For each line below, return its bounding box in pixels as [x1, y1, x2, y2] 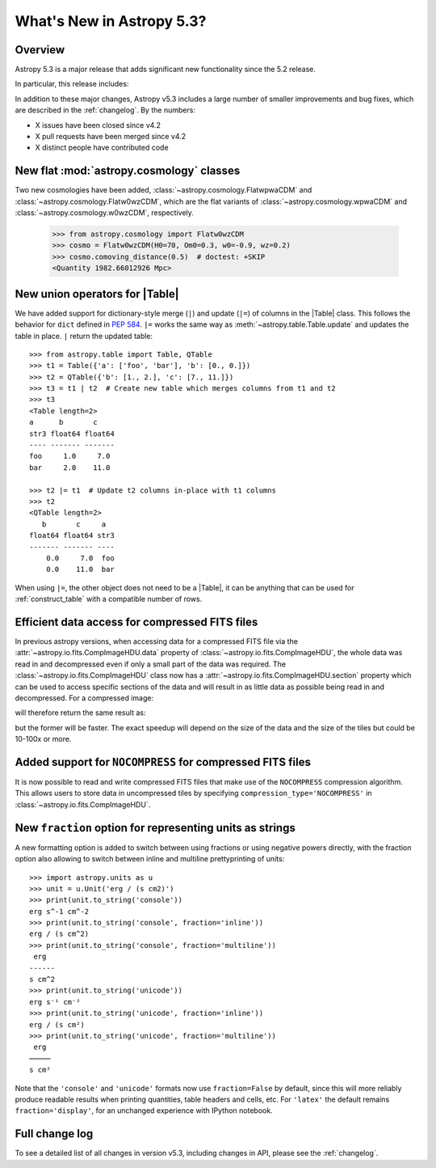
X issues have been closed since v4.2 [35, 120, 161, 129]
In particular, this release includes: [15, 79, 129, 89]
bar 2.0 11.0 [29, 463, 111, 472]
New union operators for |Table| [15, 287, 179, 301]
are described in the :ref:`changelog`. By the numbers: [15, 105, 195, 115]
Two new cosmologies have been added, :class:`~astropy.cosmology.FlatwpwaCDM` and [15, 185, 312, 195]
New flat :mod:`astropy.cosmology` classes [15, 164, 241, 178]
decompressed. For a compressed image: [15, 692, 153, 703]
